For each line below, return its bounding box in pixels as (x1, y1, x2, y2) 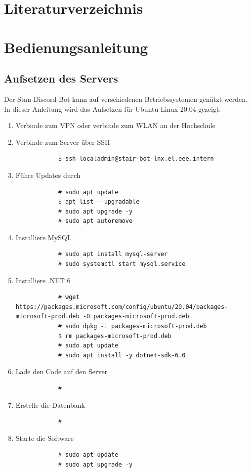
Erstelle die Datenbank (15, 399, 85, 410)
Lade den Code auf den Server (15, 366, 108, 377)
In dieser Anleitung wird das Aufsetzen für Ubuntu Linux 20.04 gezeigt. (4, 103, 221, 114)
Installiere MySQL (15, 232, 72, 242)
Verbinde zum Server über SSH (15, 136, 110, 147)
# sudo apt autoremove (58, 217, 133, 225)
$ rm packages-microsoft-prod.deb (58, 332, 171, 340)
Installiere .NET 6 (15, 275, 71, 285)
